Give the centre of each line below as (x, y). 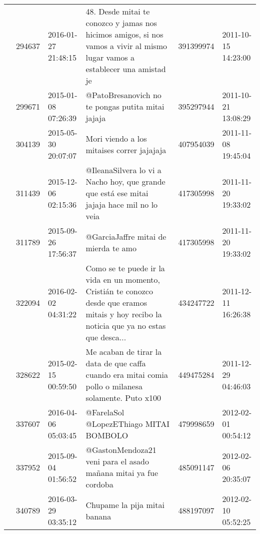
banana (98, 516)
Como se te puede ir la (125, 268)
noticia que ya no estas (126, 326)
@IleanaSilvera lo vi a (123, 170)
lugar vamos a (110, 57)
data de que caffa (116, 363)
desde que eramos (116, 303)
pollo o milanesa (114, 386)
